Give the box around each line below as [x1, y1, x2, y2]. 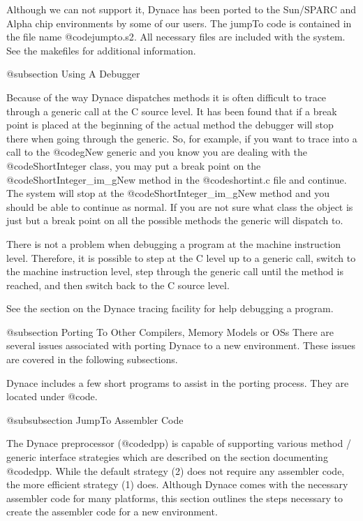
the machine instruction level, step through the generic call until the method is [6, 264, 343, 279]
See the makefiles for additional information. [6, 43, 196, 57]
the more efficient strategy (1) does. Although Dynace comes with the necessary [6, 477, 348, 492]
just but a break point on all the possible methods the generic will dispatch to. [6, 213, 343, 228]
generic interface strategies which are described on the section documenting [6, 450, 328, 464]
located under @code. [6, 389, 98, 404]
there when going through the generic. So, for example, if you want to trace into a [6, 131, 357, 145]
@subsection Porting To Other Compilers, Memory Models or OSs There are [6, 324, 334, 339]
